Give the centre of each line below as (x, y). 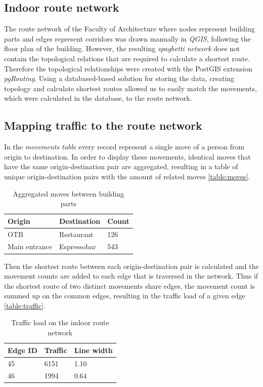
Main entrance (30, 246)
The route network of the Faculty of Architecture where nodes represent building (129, 29)
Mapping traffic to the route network (103, 125)
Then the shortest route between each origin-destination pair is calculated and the (131, 266)
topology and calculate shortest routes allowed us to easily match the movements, (130, 88)
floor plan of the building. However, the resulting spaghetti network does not (122, 48)
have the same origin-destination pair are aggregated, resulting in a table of (121, 166)
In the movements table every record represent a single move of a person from (124, 147)
